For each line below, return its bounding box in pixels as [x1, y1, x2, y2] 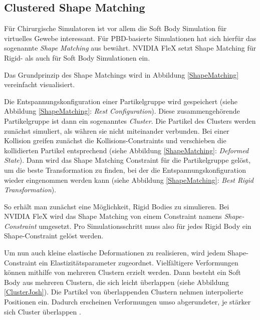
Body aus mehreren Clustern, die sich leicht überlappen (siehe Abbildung [4, 276, 229, 287]
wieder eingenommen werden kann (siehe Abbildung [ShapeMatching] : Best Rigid [4, 174, 253, 185]
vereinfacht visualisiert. [4, 79, 75, 90]
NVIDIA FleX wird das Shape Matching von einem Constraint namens [4, 211, 222, 221]
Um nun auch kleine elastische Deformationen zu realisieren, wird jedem [4, 247, 225, 258]
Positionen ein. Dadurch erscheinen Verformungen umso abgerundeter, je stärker [4, 296, 251, 307]
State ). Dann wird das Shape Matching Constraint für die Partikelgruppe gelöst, [4, 155, 251, 165]
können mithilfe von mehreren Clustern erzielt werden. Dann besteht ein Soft [4, 267, 241, 277]
